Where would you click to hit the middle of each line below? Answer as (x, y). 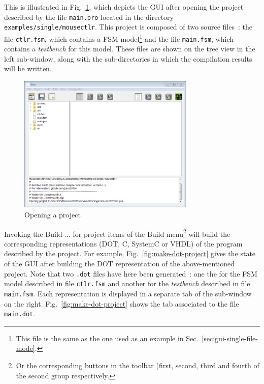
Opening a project (53, 215)
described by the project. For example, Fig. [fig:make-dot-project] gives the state (130, 253)
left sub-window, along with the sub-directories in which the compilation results (128, 58)
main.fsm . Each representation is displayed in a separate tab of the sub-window (128, 293)
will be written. (28, 68)
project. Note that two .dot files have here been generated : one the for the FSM (131, 273)
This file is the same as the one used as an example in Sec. (107, 338)
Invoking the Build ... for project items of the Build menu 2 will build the (117, 233)
